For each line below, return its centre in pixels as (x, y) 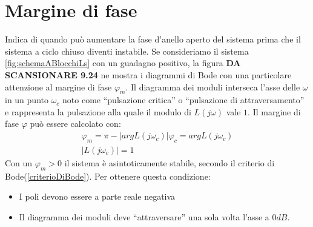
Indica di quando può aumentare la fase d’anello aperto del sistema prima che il (153, 39)
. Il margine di (274, 111)
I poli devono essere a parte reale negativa (97, 196)
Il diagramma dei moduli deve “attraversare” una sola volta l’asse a (144, 216)
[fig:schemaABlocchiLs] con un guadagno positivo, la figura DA (123, 63)
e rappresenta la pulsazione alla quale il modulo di (98, 111)
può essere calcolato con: (75, 124)
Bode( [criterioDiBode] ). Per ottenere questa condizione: (108, 176)
